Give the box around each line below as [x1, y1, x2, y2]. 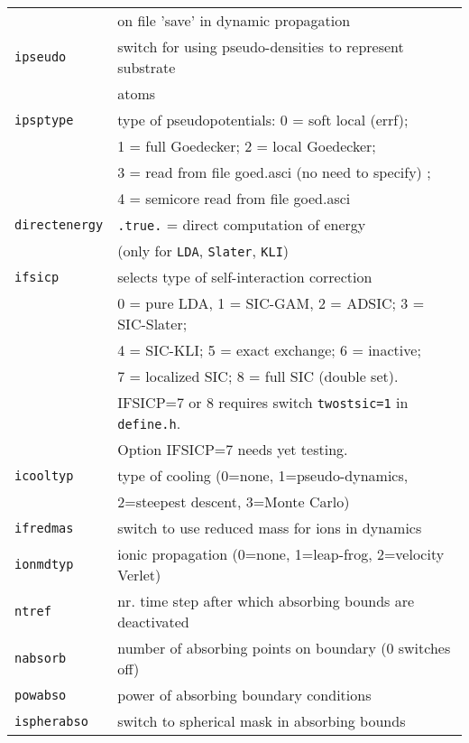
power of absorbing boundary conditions [117, 684, 372, 705]
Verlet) [117, 564, 161, 585]
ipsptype [14, 112, 74, 127]
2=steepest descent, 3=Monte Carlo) [117, 491, 350, 512]
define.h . [117, 413, 181, 433]
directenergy [14, 217, 104, 232]
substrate [117, 57, 176, 78]
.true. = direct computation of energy [117, 214, 366, 235]
